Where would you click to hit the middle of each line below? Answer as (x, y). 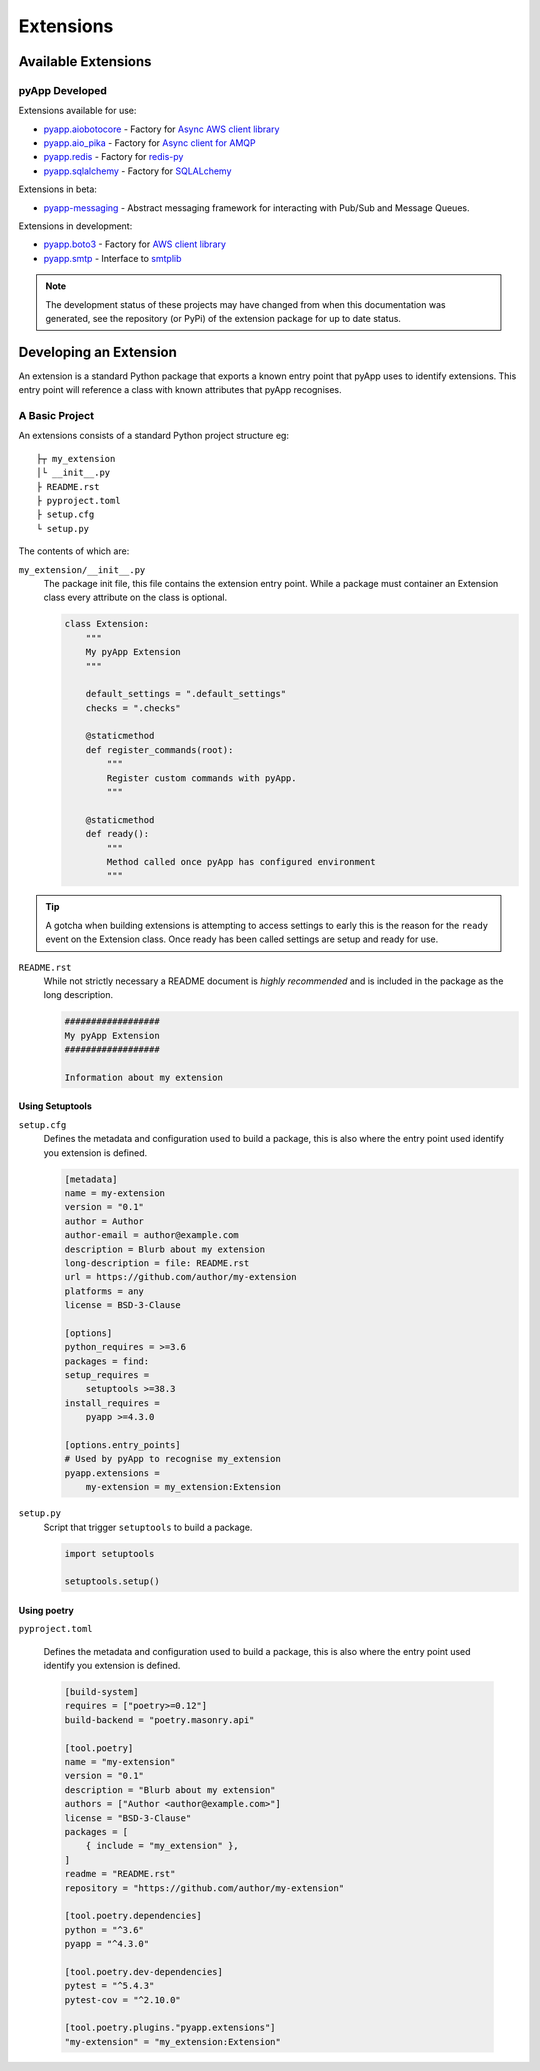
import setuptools (109, 1553)
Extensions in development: (75, 226)
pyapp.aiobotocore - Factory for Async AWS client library (161, 129)
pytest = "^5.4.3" (109, 1986)
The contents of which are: (74, 551)
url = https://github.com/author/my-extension (180, 1277)
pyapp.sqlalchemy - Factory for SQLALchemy (137, 171)
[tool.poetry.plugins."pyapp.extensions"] (170, 2028)
